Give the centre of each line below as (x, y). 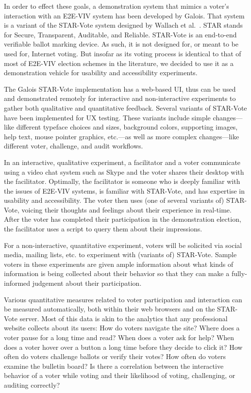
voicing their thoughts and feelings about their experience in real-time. (126, 209)
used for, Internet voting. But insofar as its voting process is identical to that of (123, 53)
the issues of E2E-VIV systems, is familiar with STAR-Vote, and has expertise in (124, 190)
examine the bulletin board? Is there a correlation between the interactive (114, 366)
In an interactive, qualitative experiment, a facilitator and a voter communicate (122, 162)
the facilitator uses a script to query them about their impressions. (103, 229)
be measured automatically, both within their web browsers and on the (109, 309)
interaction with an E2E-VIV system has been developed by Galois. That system (124, 15)
